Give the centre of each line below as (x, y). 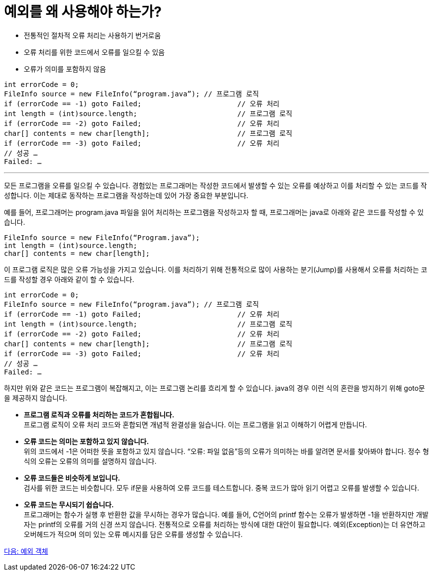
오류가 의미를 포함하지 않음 (65, 69)
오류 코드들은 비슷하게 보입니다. (72, 478)
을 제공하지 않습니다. (36, 398)
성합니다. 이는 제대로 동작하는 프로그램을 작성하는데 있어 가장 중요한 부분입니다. (126, 195)
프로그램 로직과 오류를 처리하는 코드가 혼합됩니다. (99, 414)
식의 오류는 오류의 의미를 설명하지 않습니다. (90, 461)
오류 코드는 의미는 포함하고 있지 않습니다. (87, 441)
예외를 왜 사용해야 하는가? (83, 12)
